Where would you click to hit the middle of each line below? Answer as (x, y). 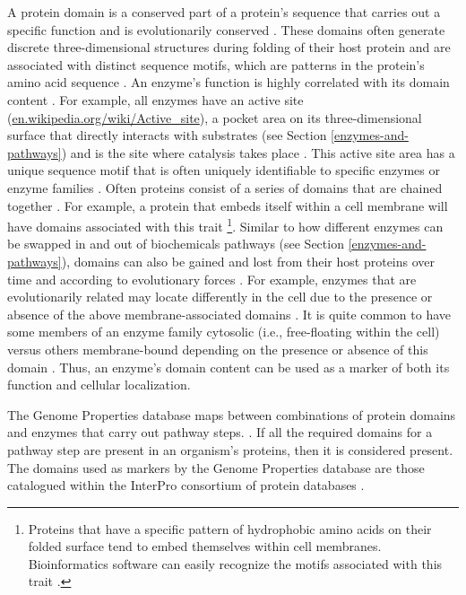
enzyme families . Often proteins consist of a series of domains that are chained (225, 187)
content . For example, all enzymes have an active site (155, 99)
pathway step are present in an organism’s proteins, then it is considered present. (230, 449)
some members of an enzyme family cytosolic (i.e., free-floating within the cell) (224, 332)
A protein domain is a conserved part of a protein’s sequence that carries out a (224, 12)
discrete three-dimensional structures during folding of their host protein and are (229, 47)
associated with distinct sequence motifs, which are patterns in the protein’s (216, 64)
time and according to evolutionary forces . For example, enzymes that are (212, 279)
